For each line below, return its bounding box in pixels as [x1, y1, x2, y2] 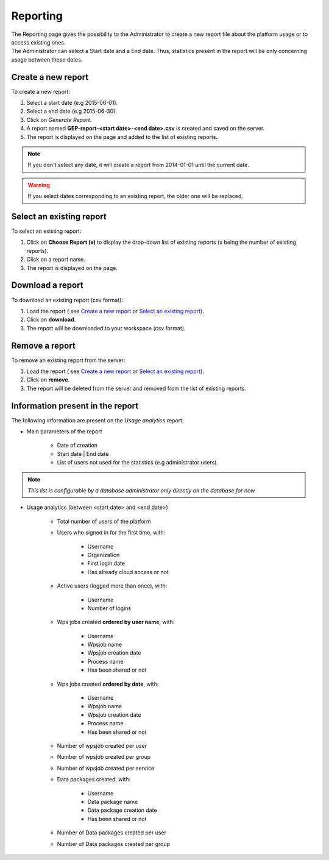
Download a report [11, 280, 83, 291]
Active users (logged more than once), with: [57, 582, 168, 589]
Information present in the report [11, 400, 139, 411]
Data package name [87, 798, 138, 805]
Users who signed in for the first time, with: [57, 529, 166, 536]
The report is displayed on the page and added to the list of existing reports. [26, 133, 218, 140]
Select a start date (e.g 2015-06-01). [26, 99, 118, 107]
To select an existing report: [11, 227, 82, 235]
